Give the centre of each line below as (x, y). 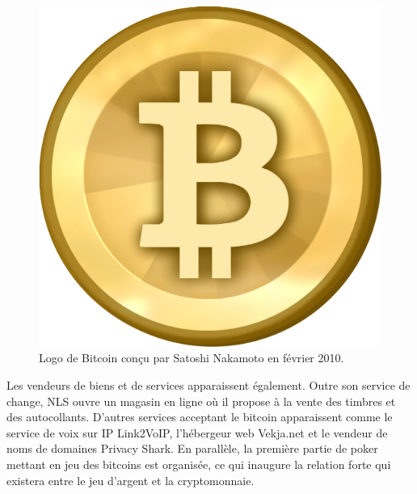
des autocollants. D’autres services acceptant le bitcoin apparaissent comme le (200, 417)
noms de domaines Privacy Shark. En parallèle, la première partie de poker (192, 448)
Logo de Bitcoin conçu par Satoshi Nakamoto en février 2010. (192, 358)
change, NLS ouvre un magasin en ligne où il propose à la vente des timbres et (201, 401)
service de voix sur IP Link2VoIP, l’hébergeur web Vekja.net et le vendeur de (197, 432)
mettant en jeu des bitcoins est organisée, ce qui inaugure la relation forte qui (199, 464)
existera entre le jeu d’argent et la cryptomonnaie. (131, 480)
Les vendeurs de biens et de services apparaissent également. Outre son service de (208, 384)
